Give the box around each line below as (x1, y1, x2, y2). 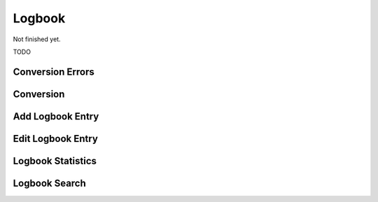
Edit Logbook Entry (13, 133, 98, 145)
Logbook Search (13, 177, 87, 189)
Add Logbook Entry (13, 110, 99, 122)
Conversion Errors (13, 66, 94, 78)
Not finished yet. (13, 35, 61, 43)
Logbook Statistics (13, 154, 97, 167)
